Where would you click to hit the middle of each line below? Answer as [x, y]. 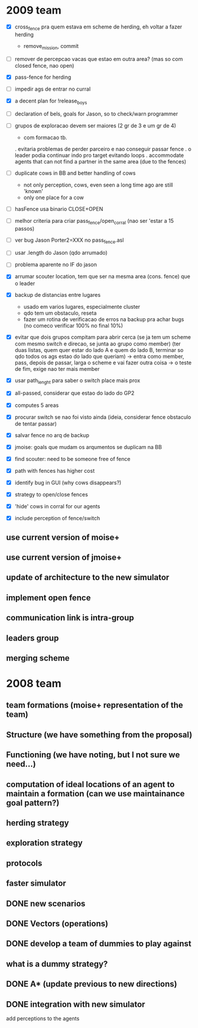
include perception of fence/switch [57, 518]
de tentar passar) [36, 424]
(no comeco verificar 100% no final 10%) [73, 325]
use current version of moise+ [63, 537]
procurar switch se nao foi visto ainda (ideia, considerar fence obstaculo [103, 417]
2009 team [34, 10]
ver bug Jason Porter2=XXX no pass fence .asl [69, 241]
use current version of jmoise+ [64, 557]
